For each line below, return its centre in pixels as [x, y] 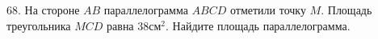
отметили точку [268, 10]
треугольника [39, 25]
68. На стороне [43, 10]
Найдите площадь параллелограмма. [261, 25]
